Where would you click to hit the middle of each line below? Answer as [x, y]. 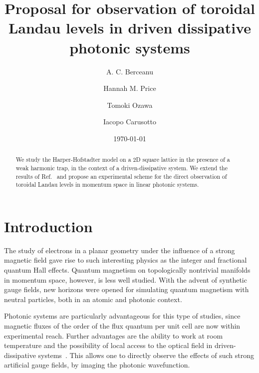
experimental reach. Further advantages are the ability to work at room [114, 335]
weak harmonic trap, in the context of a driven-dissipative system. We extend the [122, 168]
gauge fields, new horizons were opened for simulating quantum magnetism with [127, 289]
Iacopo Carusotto [130, 122]
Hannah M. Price [130, 88]
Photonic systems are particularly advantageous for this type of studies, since [122, 316]
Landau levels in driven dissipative [130, 28]
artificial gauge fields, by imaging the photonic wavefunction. [97, 365]
